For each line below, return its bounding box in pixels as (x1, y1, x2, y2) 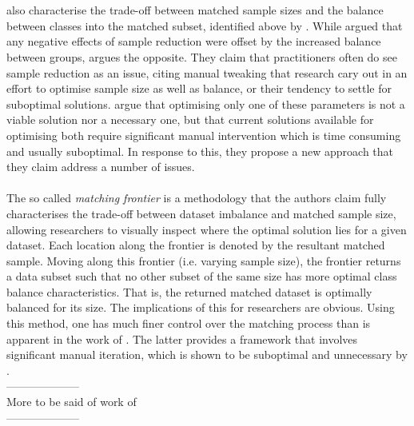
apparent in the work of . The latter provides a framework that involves (6, 330, 358, 347)
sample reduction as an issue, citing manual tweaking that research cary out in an (6, 64, 408, 81)
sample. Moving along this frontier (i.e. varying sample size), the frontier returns (6, 252, 401, 269)
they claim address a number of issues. (6, 158, 195, 175)
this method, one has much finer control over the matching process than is (6, 315, 371, 332)
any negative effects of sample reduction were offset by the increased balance (6, 33, 381, 50)
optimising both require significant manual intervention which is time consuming (6, 126, 401, 143)
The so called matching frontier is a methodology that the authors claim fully (6, 189, 387, 206)
